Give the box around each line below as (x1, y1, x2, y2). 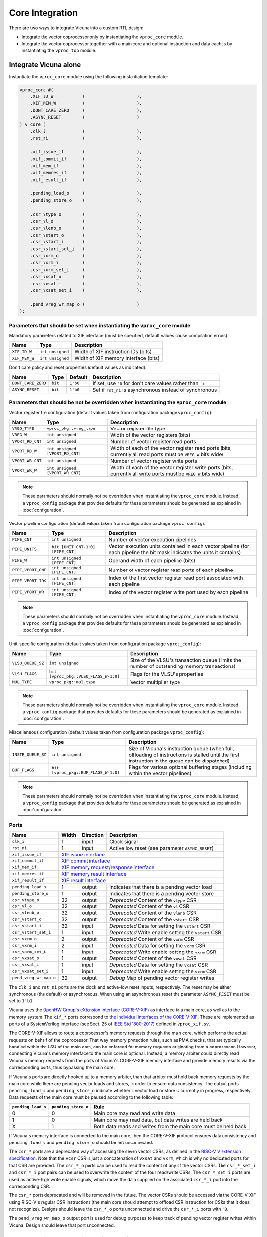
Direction (82, 831, 104, 838)
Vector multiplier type (130, 678, 180, 685)
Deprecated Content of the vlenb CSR (109, 909, 197, 916)
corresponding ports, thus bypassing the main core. (9, 1064, 115, 1071)
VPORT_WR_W (12, 468, 37, 473)
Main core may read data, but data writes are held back (93, 1116, 222, 1123)
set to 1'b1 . (9, 998, 34, 1004)
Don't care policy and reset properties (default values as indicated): (9, 364, 147, 371)
